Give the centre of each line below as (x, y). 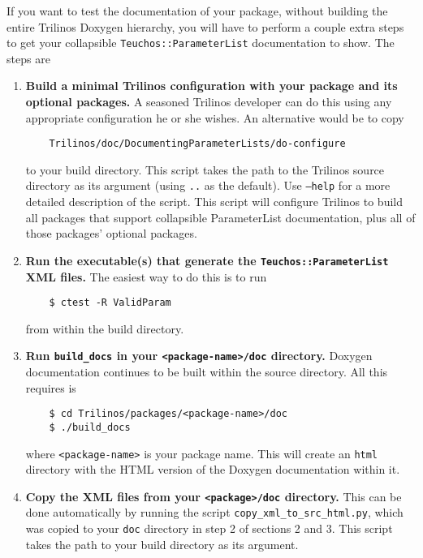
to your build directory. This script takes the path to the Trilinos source (205, 169)
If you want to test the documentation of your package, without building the (197, 11)
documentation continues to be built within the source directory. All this (207, 372)
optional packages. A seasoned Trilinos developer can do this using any (209, 102)
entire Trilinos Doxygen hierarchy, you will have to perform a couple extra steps (205, 26)
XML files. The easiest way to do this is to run (146, 276)
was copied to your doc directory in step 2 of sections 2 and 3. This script (209, 528)
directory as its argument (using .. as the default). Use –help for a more (208, 185)
